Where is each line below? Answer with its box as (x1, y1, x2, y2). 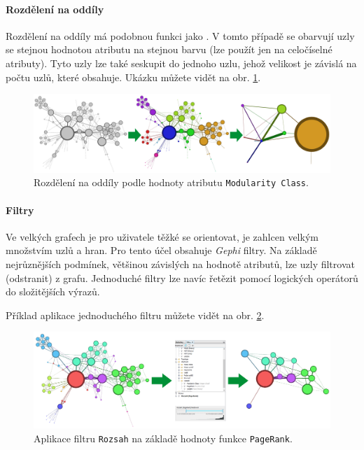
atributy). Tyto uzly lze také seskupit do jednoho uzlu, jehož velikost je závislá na (6, 55, 357, 70)
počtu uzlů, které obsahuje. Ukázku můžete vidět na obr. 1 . (6, 69, 261, 84)
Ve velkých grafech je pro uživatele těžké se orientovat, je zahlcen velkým (6, 229, 318, 244)
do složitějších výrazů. (6, 284, 100, 299)
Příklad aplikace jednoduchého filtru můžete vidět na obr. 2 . (6, 307, 265, 322)
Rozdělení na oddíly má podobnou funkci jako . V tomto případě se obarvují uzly (6, 28, 355, 43)
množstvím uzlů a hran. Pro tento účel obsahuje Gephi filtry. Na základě (6, 243, 317, 258)
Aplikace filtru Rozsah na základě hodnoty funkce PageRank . (34, 430, 293, 445)
